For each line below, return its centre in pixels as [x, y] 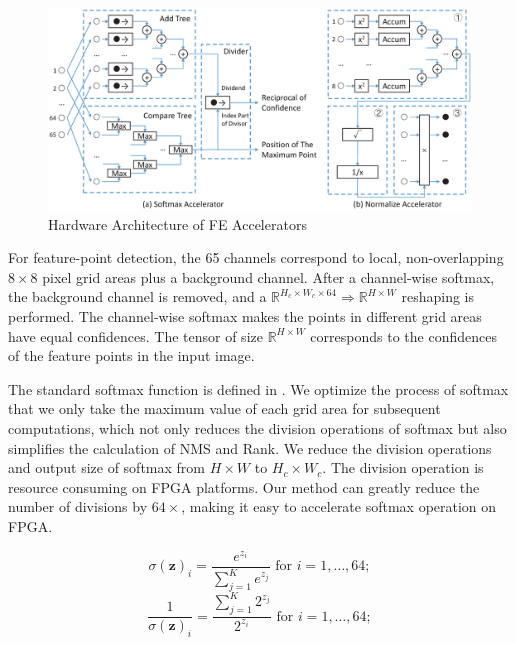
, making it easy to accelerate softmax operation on [339, 506]
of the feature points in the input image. [131, 355]
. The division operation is [403, 467]
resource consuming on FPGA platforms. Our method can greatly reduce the [244, 486]
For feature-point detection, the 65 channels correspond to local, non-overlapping [256, 257]
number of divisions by [78, 506]
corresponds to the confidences [403, 335]
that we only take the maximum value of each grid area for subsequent [224, 408]
